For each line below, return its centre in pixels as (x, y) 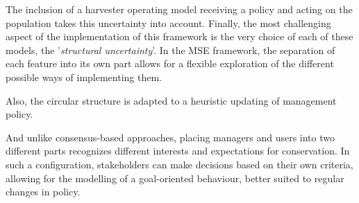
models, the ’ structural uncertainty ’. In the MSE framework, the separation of (170, 50)
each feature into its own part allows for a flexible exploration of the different (170, 63)
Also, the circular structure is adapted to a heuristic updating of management (171, 100)
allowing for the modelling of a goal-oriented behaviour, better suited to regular (175, 178)
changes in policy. (43, 192)
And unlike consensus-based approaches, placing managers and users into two (170, 137)
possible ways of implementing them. (84, 77)
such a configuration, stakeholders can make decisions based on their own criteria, (179, 164)
